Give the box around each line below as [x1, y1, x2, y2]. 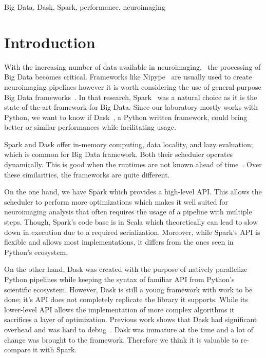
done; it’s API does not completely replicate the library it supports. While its [4, 294, 248, 305]
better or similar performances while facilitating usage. [4, 122, 176, 132]
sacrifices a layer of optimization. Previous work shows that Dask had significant [4, 314, 257, 325]
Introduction [4, 31, 96, 52]
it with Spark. [33, 344, 77, 355]
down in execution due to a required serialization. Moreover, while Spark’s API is [4, 226, 260, 237]
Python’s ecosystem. [4, 246, 68, 257]
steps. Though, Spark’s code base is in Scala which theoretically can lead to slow [4, 216, 258, 227]
